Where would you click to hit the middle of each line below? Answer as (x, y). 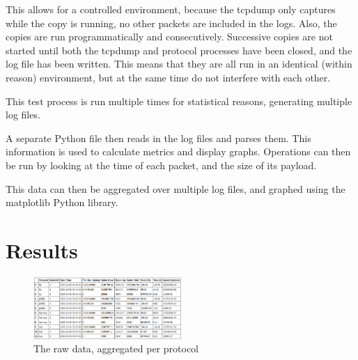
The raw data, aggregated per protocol (116, 349)
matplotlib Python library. (62, 202)
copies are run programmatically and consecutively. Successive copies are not (169, 37)
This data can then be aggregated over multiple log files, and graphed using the (176, 188)
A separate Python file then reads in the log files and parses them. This (158, 138)
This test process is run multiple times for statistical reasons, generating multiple (179, 101)
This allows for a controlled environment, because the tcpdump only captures (171, 9)
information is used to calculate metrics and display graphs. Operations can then (178, 151)
